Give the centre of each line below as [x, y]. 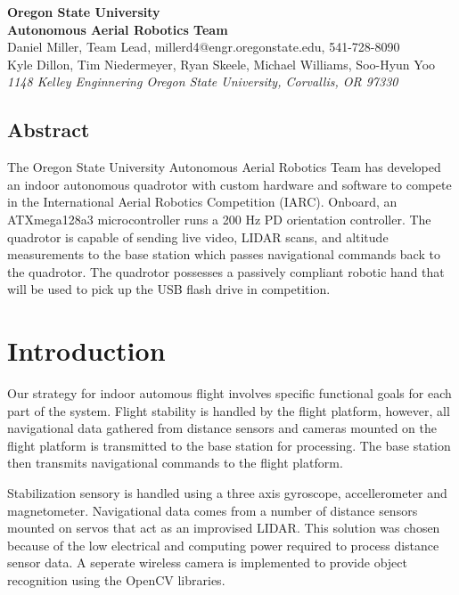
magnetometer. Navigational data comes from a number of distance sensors [213, 510]
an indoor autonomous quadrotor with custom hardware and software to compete [229, 184]
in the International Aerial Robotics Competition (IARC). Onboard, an [202, 202]
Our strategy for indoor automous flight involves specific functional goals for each [229, 393]
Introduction [86, 350]
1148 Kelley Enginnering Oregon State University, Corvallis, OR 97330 [203, 82]
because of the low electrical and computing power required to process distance [223, 545]
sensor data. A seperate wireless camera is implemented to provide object [207, 562]
